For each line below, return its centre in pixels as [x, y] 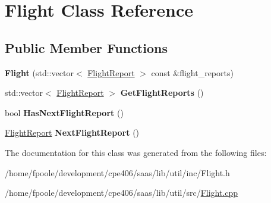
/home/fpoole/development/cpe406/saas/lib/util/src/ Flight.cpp [122, 193]
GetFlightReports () [162, 93]
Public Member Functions [86, 47]
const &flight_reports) [192, 72]
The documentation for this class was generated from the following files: [136, 152]
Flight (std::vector [39, 72]
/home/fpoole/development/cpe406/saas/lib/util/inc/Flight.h [117, 172]
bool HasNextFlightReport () [64, 112]
